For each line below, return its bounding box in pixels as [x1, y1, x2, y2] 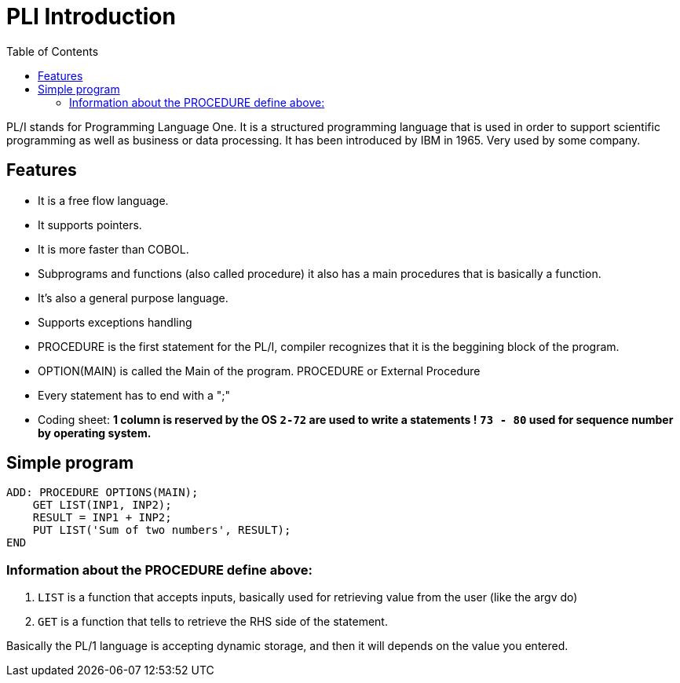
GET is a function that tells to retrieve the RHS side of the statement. [38, 615, 388, 629]
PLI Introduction [6, 3, 176, 30]
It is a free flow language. [38, 193, 169, 207]
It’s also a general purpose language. [38, 290, 228, 305]
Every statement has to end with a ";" [38, 388, 231, 402]
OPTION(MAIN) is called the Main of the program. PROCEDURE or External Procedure [38, 363, 481, 378]
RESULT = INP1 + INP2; [32, 511, 172, 524]
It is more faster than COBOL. [38, 242, 189, 256]
